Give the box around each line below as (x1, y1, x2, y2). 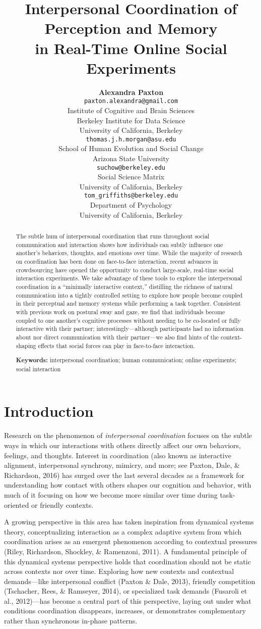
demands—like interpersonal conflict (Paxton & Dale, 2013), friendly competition (4, 575, 255, 586)
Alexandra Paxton (98, 86, 164, 97)
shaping (16, 341, 36, 350)
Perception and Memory (44, 18, 218, 38)
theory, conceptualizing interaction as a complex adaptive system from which (4, 526, 242, 537)
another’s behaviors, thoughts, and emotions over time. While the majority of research (16, 249, 242, 257)
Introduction (4, 401, 94, 421)
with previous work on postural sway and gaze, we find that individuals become (16, 307, 225, 316)
